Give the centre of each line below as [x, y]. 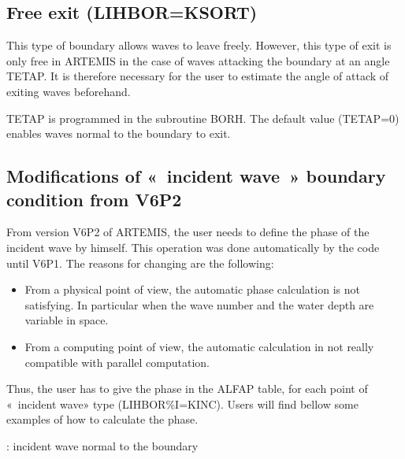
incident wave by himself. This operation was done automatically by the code [193, 247]
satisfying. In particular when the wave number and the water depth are [199, 304]
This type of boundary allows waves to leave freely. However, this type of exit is [199, 45]
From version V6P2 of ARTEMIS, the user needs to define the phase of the [188, 232]
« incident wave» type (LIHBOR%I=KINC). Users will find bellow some [182, 403]
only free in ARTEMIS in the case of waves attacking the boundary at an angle [198, 60]
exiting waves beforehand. [69, 91]
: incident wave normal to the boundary [102, 445]
